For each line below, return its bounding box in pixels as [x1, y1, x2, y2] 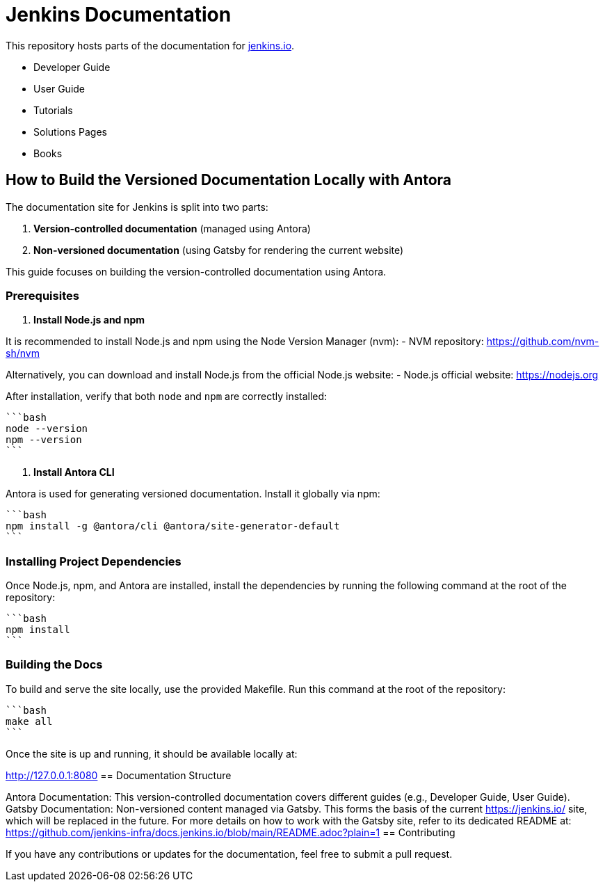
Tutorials [33, 104, 73, 116]
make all [6, 715, 53, 727]
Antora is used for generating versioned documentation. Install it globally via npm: [6, 488, 380, 500]
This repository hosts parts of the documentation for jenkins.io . [6, 39, 295, 51]
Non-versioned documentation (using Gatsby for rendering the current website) [33, 243, 404, 256]
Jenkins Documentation [6, 3, 232, 26]
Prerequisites [6, 288, 79, 303]
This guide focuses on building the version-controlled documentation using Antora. [6, 265, 387, 278]
